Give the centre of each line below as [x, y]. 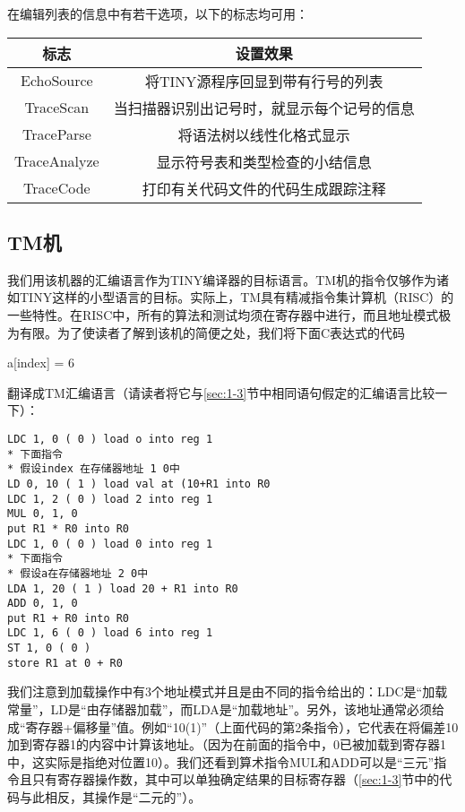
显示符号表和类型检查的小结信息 [264, 161]
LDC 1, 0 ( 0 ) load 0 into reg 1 [110, 544]
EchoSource [56, 81]
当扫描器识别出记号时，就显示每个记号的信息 [264, 108]
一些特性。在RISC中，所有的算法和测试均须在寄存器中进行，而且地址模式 [223, 314]
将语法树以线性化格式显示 [264, 134]
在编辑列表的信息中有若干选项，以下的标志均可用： [158, 13]
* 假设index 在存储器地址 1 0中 [94, 469]
